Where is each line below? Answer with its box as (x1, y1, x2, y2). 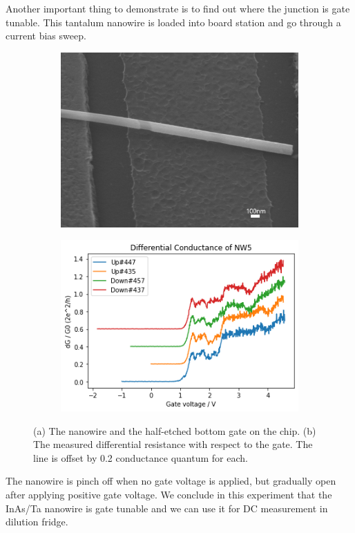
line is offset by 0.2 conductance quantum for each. (33, 450, 248, 465)
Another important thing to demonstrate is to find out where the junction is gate (6, 1, 350, 15)
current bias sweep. (6, 28, 86, 43)
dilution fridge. (6, 514, 68, 529)
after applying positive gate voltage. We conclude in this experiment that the (6, 487, 332, 502)
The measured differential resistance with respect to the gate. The (33, 437, 313, 451)
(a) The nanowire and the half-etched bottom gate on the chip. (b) (33, 423, 316, 438)
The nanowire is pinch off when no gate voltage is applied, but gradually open (6, 474, 336, 488)
